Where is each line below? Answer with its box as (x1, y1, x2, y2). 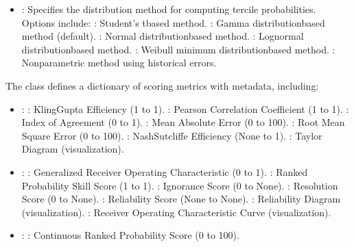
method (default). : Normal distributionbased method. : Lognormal (21, 29, 304, 43)
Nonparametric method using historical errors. (21, 55, 217, 70)
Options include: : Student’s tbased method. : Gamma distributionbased (21, 15, 325, 29)
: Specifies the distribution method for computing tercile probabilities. (21, 2, 316, 16)
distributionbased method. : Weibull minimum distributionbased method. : (21, 42, 335, 56)
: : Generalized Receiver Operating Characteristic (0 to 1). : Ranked (21, 164, 308, 179)
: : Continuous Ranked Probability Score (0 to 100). (21, 228, 239, 242)
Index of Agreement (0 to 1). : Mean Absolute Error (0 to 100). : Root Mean (21, 115, 345, 129)
